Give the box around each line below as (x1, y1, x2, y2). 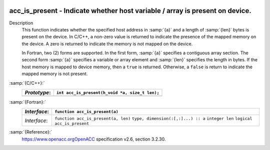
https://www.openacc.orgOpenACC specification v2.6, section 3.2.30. (21, 136, 166, 142)
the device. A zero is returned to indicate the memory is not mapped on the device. (21, 40, 193, 47)
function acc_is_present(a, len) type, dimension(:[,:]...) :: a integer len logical (54, 116, 252, 122)
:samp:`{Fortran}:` (9, 99, 46, 105)
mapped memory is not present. (21, 71, 88, 77)
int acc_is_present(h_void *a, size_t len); (56, 90, 159, 95)
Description (9, 20, 33, 26)
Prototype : (24, 89, 51, 96)
